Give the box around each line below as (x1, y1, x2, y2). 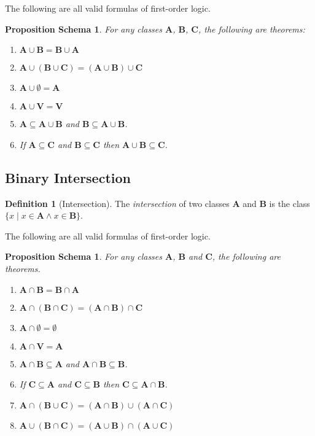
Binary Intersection (5, 168, 131, 187)
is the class (269, 197, 310, 209)
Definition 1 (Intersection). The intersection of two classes (5, 197, 230, 209)
